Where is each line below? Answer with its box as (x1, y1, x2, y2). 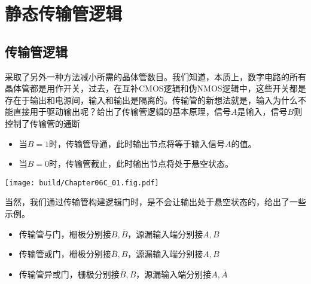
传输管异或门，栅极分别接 (19, 267, 120, 280)
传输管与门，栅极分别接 (19, 227, 111, 240)
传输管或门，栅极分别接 (19, 248, 111, 260)
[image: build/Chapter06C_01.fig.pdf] (5, 178, 159, 187)
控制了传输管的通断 (5, 117, 80, 129)
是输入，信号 (237, 105, 288, 118)
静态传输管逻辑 (5, 1, 123, 26)
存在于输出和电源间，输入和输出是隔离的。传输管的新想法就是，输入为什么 (5, 93, 298, 106)
